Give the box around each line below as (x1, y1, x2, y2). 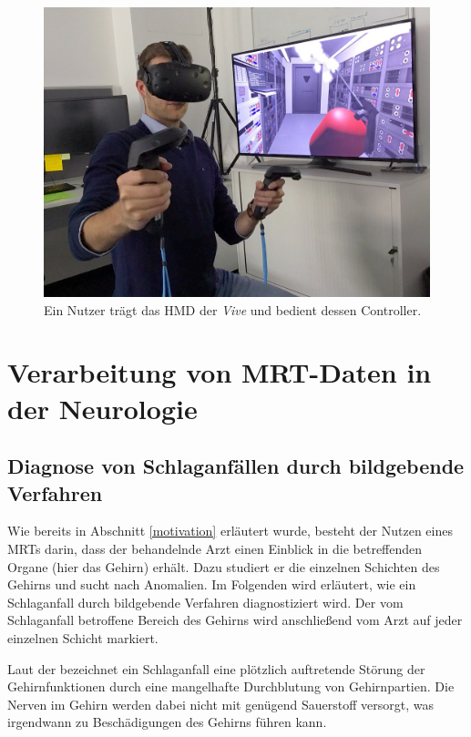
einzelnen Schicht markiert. (7, 628, 159, 647)
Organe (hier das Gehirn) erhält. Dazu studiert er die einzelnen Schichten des (7, 557, 440, 576)
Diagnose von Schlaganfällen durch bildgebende (7, 452, 465, 480)
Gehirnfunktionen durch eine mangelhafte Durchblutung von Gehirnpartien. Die (7, 677, 455, 696)
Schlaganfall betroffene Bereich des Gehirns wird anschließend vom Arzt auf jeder (7, 610, 463, 630)
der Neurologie (7, 389, 198, 426)
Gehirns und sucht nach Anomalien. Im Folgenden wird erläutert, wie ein (7, 575, 416, 594)
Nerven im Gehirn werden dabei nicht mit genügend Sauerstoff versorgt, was (7, 694, 434, 713)
